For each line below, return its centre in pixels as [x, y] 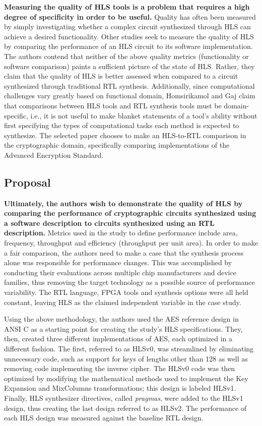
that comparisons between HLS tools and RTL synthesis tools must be [113, 105]
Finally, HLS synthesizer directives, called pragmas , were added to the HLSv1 [124, 398]
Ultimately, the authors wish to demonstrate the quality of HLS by [123, 203]
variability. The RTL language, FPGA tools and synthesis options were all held [126, 292]
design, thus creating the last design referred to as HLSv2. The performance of [125, 408]
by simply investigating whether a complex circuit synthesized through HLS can [127, 26]
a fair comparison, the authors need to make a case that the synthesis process [124, 252]
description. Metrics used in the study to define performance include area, [121, 233]
